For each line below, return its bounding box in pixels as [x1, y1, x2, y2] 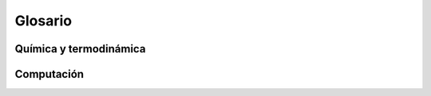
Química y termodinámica [14, 42, 146, 56]
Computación [14, 67, 84, 81]
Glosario [14, 12, 72, 29]
